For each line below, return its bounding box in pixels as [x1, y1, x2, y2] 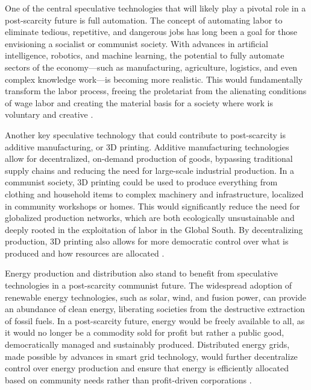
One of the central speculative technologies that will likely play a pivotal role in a [5, 2, 306, 14]
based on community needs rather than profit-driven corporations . [5, 373, 252, 386]
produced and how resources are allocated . [5, 246, 165, 259]
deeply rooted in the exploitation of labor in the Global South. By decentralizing [5, 223, 303, 235]
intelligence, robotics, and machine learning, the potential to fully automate [5, 49, 284, 62]
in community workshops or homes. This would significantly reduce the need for [5, 199, 300, 212]
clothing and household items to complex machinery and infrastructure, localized [5, 187, 304, 200]
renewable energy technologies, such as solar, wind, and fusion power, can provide [5, 290, 306, 303]
